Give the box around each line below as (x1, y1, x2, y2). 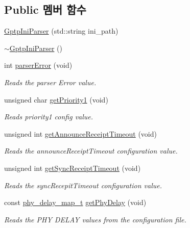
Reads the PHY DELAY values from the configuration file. (4, 214, 186, 224)
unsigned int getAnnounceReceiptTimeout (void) (4, 128, 157, 139)
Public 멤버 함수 (4, 2, 86, 17)
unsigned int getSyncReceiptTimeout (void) (4, 162, 141, 173)
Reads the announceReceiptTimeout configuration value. (4, 145, 178, 156)
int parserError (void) (4, 60, 73, 70)
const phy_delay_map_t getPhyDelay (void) (4, 197, 147, 208)
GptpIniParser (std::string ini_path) (4, 26, 118, 36)
